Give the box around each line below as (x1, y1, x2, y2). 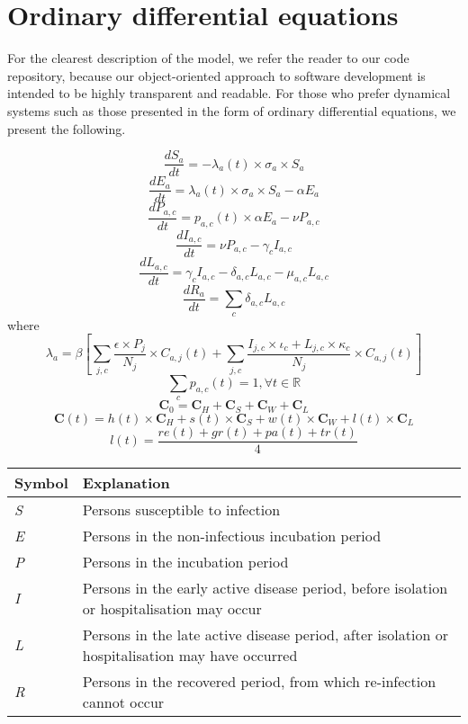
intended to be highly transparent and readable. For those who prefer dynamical (7, 84, 451, 103)
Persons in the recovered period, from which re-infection (82, 670, 436, 692)
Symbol (14, 471, 68, 493)
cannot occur (82, 691, 165, 712)
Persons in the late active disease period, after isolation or (82, 623, 448, 645)
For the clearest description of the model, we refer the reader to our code (7, 49, 409, 67)
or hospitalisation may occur (82, 597, 262, 619)
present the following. (7, 119, 126, 138)
